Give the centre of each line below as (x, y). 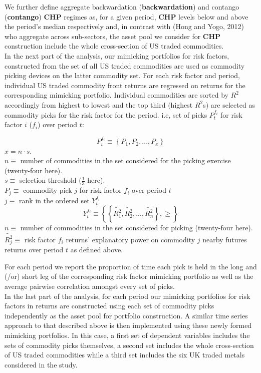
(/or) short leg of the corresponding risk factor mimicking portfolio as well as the (129, 276)
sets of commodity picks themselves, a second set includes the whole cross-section (129, 345)
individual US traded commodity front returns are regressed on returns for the (125, 85)
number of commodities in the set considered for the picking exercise (125, 160)
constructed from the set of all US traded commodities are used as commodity (125, 65)
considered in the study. (41, 364)
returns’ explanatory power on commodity (130, 239)
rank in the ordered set (54, 200)
